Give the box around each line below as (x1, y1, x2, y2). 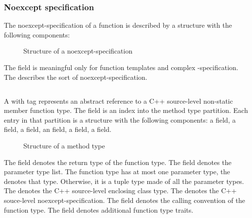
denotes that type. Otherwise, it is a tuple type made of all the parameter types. (4, 176, 244, 186)
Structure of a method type (23, 140, 105, 150)
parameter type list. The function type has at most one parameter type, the (4, 166, 230, 177)
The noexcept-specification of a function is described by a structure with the (4, 20, 232, 30)
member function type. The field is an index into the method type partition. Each (4, 105, 248, 115)
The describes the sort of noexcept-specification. (4, 72, 147, 82)
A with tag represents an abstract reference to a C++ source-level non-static (4, 95, 233, 106)
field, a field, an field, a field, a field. (4, 124, 111, 134)
